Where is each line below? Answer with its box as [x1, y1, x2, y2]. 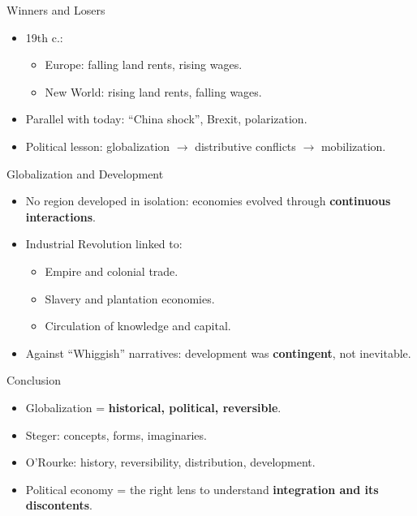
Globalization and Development [6, 165, 164, 182]
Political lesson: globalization [25, 137, 170, 154]
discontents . [25, 497, 92, 514]
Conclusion [6, 372, 61, 389]
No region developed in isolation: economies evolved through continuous [25, 192, 391, 209]
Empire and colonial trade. [45, 262, 178, 279]
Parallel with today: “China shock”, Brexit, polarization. [25, 110, 307, 127]
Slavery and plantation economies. [45, 290, 215, 307]
